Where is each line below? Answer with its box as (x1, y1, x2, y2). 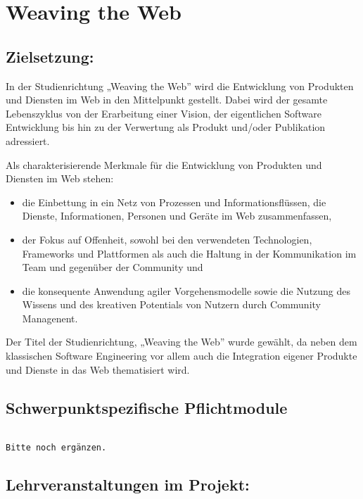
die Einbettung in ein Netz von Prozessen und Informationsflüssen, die (22, 194, 326, 209)
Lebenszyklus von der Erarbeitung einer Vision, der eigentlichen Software (6, 106, 321, 120)
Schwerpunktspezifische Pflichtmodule (6, 396, 288, 418)
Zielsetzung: (6, 45, 94, 67)
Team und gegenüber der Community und (22, 260, 203, 274)
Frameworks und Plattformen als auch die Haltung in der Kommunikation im (22, 246, 357, 260)
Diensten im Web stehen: (6, 171, 114, 186)
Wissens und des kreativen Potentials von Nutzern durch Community (22, 297, 321, 312)
